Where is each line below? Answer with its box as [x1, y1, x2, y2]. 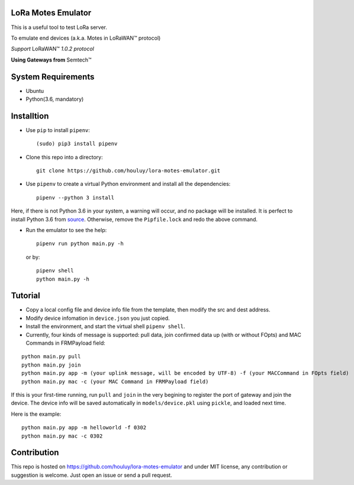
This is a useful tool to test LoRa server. [11, 24, 108, 31]
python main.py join [21, 361, 81, 368]
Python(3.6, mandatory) [25, 95, 84, 102]
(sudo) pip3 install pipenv [36, 140, 118, 147]
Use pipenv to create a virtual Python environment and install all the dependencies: [25, 181, 231, 188]
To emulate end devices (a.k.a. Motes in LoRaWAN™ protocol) [11, 34, 161, 41]
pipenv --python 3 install [36, 194, 115, 201]
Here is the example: [11, 410, 62, 417]
